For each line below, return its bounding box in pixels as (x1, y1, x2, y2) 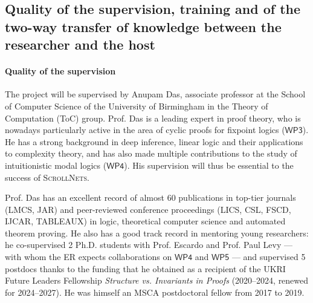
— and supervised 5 (231, 250, 306, 263)
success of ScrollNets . (5, 171, 89, 183)
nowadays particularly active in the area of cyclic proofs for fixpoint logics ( (5, 123, 285, 136)
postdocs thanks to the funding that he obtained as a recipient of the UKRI (5, 262, 286, 275)
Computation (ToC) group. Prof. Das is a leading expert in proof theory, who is (5, 111, 301, 124)
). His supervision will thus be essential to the (124, 158, 294, 171)
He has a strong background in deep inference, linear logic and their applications (5, 135, 303, 148)
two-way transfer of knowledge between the (5, 17, 282, 36)
